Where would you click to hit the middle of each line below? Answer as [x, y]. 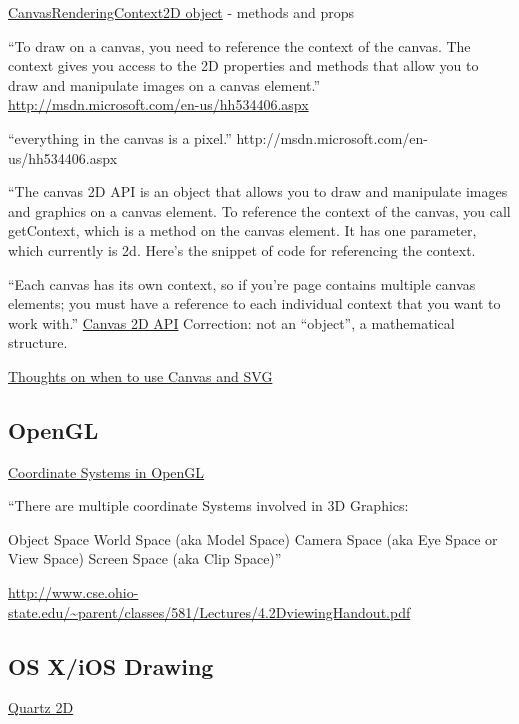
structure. [38, 342]
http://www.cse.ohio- [73, 592]
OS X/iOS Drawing [111, 665]
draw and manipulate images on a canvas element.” [164, 84]
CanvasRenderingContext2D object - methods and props [181, 12]
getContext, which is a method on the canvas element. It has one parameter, [242, 230]
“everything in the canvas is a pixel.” [120, 137]
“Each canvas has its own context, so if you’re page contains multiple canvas [242, 283]
